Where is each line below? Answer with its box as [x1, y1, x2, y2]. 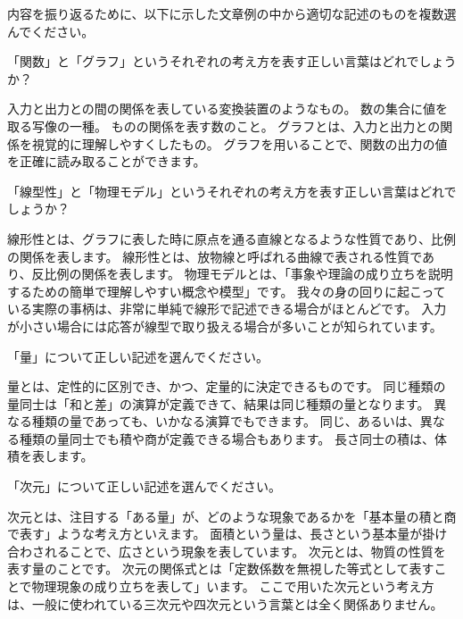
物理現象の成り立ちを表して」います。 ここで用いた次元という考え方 [31, 577, 434, 596]
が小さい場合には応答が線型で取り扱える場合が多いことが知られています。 [7, 316, 442, 335]
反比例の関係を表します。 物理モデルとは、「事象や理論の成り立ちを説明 [31, 264, 453, 283]
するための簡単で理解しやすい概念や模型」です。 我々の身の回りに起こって [7, 281, 446, 300]
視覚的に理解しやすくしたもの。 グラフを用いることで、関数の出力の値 [31, 134, 448, 153]
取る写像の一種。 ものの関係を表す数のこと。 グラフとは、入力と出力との [7, 116, 441, 135]
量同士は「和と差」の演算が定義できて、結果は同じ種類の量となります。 [7, 394, 430, 413]
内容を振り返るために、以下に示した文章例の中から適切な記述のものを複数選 [7, 4, 457, 22]
